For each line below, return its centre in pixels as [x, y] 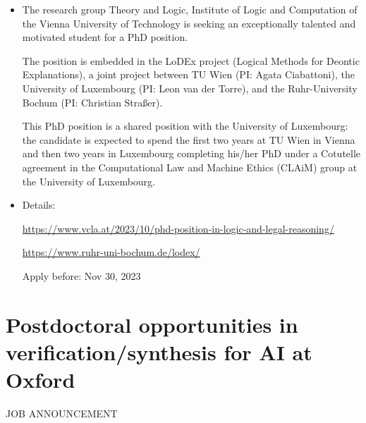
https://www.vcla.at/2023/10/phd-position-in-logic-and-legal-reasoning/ [178, 228]
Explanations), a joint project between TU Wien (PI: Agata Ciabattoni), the [188, 74]
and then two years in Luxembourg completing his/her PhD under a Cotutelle [191, 153]
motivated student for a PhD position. [105, 37]
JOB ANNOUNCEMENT [62, 413]
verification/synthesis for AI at [159, 351]
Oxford [41, 380]
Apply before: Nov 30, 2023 [81, 275]
